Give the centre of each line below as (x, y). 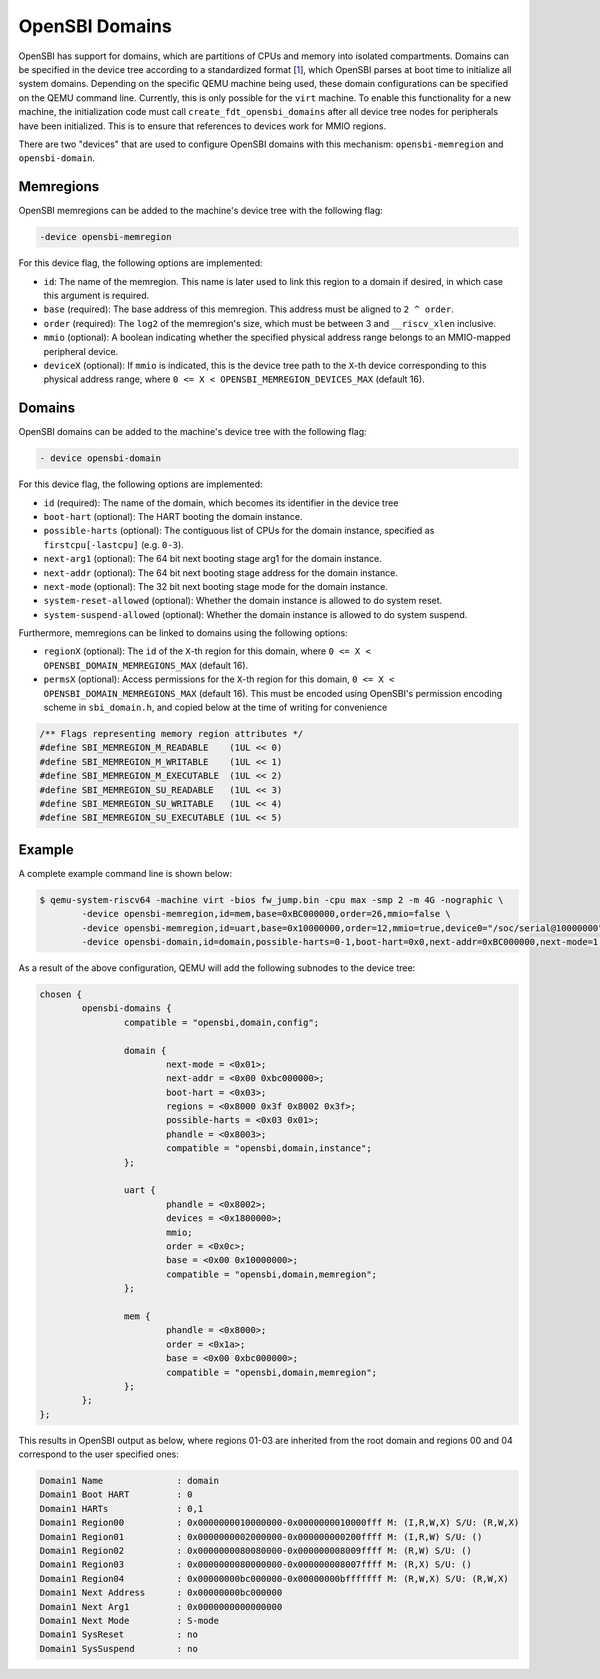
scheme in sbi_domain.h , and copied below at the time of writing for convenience (215, 707)
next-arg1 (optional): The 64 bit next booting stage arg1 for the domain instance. (212, 559)
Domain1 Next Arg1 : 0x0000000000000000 (161, 1606)
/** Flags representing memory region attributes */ (171, 733)
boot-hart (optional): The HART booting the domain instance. (173, 516)
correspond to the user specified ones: (98, 1454)
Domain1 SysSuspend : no (119, 1648)
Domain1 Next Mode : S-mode (129, 1620)
